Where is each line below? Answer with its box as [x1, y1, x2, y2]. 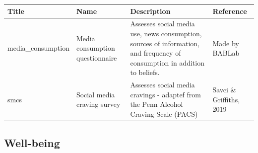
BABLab [212, 48, 240, 58]
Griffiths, [212, 94, 240, 104]
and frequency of [130, 48, 181, 58]
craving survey [76, 99, 121, 109]
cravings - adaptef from [130, 89, 201, 99]
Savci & [212, 84, 236, 94]
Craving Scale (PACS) [130, 108, 198, 119]
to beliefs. [130, 67, 160, 77]
